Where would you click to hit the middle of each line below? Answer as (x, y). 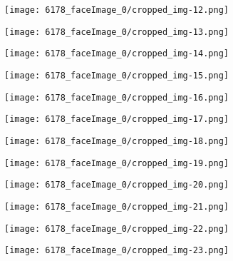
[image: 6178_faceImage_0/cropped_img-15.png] (116, 75)
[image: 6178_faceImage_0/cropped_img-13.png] (116, 32)
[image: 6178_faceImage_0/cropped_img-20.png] (116, 185)
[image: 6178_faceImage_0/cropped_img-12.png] (116, 10)
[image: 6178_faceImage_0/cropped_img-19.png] (116, 163)
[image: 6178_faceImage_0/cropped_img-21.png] (116, 206)
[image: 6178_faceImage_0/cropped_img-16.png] (116, 97)
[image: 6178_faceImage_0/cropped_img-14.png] (116, 54)
